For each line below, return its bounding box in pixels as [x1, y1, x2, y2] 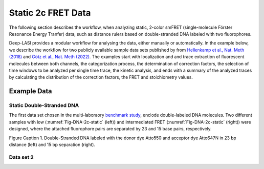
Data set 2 [9, 154, 34, 161]
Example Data [9, 87, 52, 95]
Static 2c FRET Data [9, 7, 91, 18]
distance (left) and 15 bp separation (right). [9, 142, 95, 148]
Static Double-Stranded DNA [9, 102, 79, 109]
